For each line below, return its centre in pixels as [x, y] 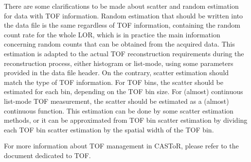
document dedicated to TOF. [47, 155]
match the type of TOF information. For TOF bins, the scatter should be [114, 82]
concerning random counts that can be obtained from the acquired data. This [119, 44]
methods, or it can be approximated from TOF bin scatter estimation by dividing [126, 120]
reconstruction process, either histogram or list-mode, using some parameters [119, 63]
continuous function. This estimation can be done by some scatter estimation [119, 110]
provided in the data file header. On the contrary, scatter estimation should [117, 73]
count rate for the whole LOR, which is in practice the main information [112, 34]
